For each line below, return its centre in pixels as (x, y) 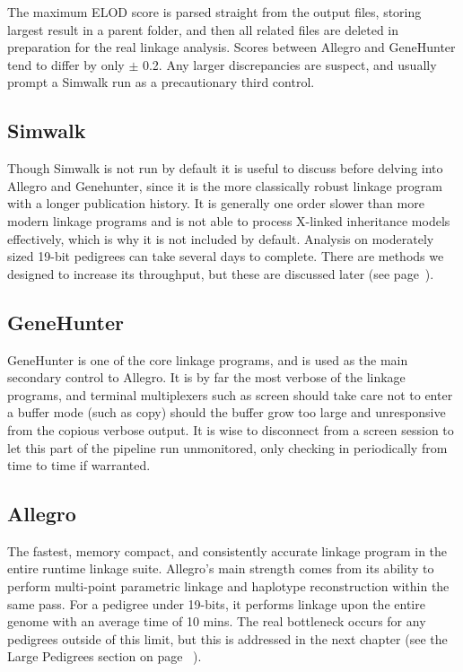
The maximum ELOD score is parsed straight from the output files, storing (214, 12)
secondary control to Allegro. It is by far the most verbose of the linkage (206, 377)
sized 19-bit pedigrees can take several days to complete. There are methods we (226, 256)
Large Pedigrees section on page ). (105, 656)
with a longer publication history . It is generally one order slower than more (216, 203)
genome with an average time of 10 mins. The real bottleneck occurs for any (217, 621)
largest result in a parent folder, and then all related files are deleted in (203, 29)
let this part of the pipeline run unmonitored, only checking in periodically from (227, 447)
